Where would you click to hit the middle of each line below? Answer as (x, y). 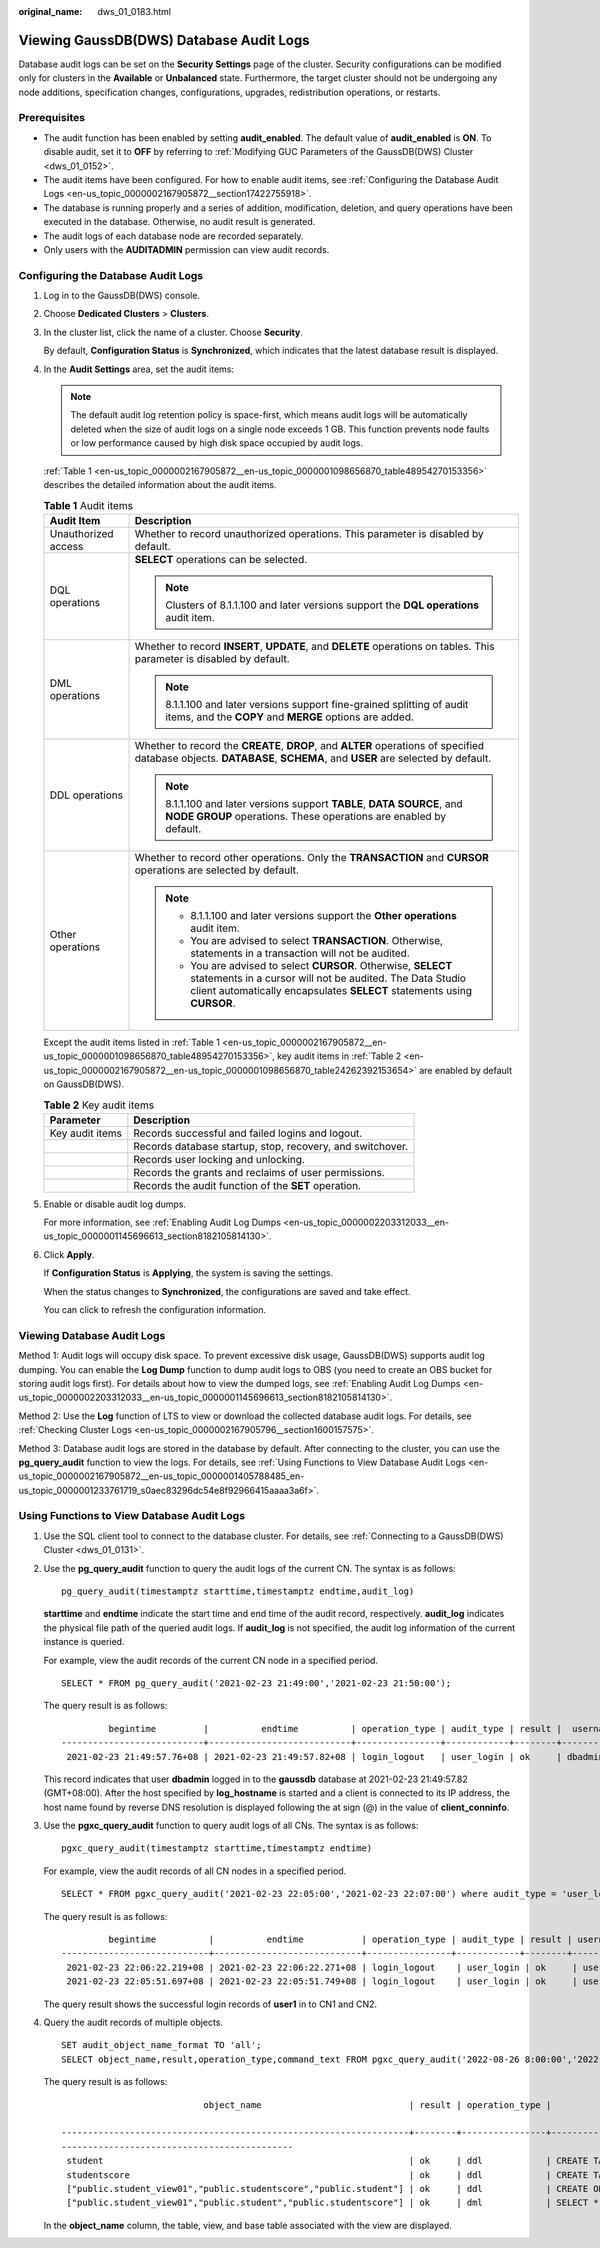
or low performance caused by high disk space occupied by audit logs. (217, 443)
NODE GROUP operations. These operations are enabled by (306, 816)
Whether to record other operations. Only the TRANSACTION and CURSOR (312, 857)
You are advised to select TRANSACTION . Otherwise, (317, 940)
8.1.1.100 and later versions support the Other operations (323, 915)
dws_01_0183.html (134, 11)
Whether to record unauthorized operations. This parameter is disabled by (309, 533)
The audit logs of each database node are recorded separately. (173, 236)
